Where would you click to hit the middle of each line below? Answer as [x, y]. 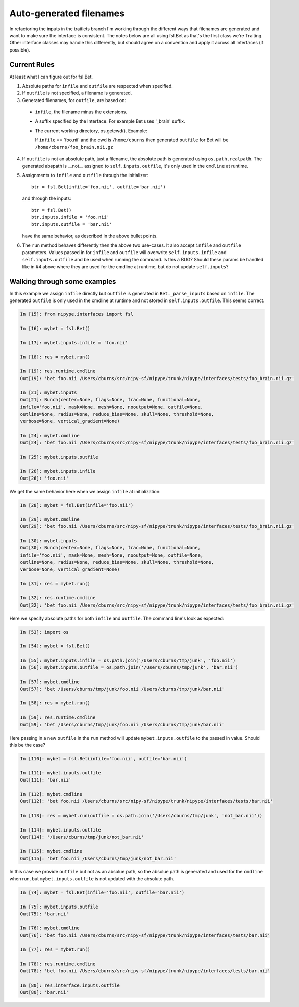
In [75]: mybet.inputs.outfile [59, 907]
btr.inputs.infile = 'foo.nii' [70, 217]
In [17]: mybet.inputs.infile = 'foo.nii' [74, 343]
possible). [20, 50]
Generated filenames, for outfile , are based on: [74, 100]
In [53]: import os [44, 632]
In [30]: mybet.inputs [48, 541]
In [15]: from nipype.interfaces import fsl [77, 314]
